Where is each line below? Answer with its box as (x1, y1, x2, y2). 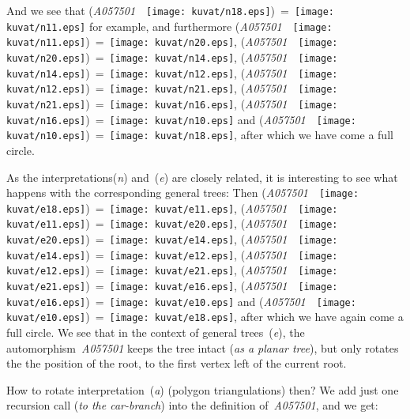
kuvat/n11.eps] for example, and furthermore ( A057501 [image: (6, 17, 333, 34)
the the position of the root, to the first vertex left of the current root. (6, 355, 347, 372)
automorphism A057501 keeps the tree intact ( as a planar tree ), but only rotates (6, 339, 399, 356)
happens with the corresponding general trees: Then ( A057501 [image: (6, 184, 359, 201)
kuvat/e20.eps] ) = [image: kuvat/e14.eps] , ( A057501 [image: (6, 231, 338, 247)
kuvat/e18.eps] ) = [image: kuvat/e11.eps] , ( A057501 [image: (6, 199, 338, 216)
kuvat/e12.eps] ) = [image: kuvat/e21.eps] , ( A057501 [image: (6, 262, 338, 278)
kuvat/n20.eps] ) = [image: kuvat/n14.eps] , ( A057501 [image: (6, 48, 338, 65)
